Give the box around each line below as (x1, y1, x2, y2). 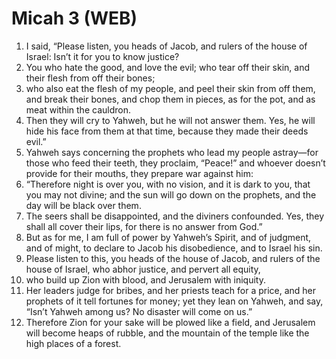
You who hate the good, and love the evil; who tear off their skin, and (25, 61, 311, 73)
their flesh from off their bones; (25, 72, 156, 84)
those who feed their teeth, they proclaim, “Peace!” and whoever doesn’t (25, 157, 326, 169)
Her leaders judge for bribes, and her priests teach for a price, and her (25, 284, 317, 296)
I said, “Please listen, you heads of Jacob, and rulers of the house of (25, 40, 308, 52)
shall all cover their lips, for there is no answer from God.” (25, 220, 263, 232)
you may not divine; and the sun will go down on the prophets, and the (25, 188, 317, 201)
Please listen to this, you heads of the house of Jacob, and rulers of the (25, 252, 321, 264)
